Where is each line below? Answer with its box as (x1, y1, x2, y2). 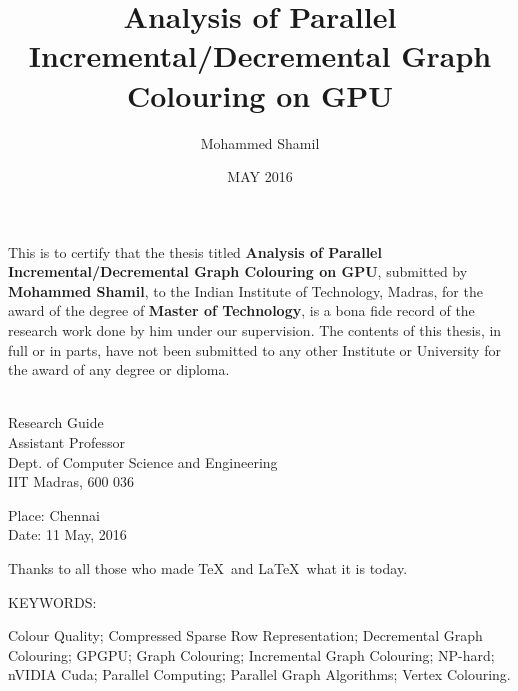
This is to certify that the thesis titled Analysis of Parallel (8, 241, 382, 262)
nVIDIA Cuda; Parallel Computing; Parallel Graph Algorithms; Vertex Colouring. (8, 664, 511, 685)
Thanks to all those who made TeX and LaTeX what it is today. (8, 558, 408, 578)
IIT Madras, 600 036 (8, 471, 135, 492)
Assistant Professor (8, 432, 125, 453)
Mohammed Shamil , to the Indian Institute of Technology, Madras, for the (8, 280, 483, 301)
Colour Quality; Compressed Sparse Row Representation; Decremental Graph (8, 625, 483, 646)
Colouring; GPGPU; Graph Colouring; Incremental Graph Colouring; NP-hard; (8, 644, 495, 665)
